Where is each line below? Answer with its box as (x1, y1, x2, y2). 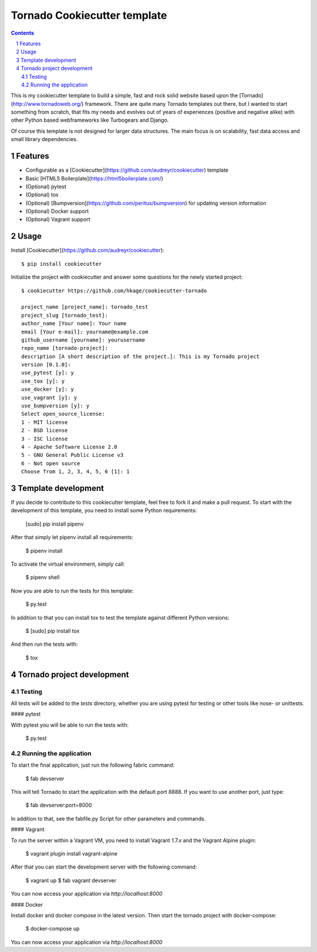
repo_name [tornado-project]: (21, 345, 109, 352)
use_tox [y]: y (21, 378, 65, 385)
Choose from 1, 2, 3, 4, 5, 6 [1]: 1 (21, 468, 130, 475)
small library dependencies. (11, 136, 78, 143)
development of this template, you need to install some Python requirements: (11, 507, 197, 514)
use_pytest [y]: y (21, 369, 75, 376)
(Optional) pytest (25, 183, 67, 190)
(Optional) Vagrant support (25, 216, 90, 223)
